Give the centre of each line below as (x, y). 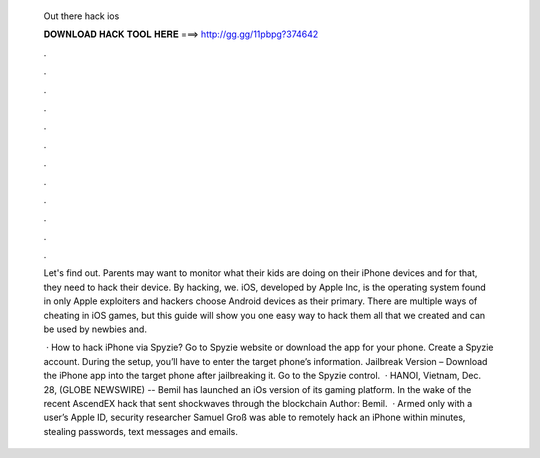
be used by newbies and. (95, 329)
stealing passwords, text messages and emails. (141, 431)
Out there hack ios (81, 16)
